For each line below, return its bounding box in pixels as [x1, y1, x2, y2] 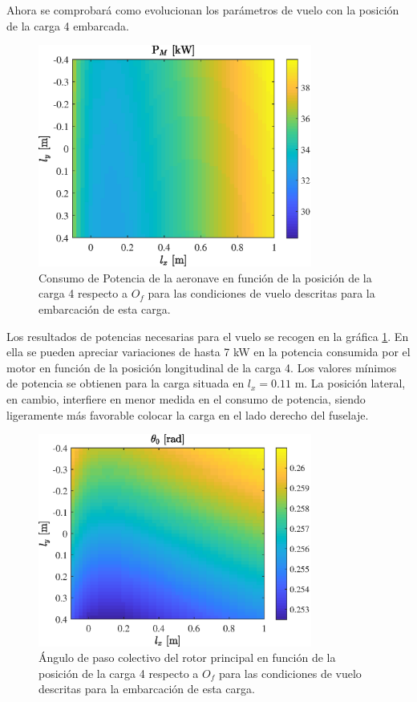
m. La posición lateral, [294, 375, 406, 392]
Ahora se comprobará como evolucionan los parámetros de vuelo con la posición [6, 2, 399, 18]
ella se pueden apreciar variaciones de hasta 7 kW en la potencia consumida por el [6, 343, 411, 360]
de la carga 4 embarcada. [6, 17, 129, 34]
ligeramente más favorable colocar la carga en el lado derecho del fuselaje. [6, 406, 369, 423]
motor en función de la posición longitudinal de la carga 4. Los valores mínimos [6, 359, 397, 375]
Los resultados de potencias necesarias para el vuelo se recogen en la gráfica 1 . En [6, 327, 409, 344]
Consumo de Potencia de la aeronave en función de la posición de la [38, 269, 372, 286]
